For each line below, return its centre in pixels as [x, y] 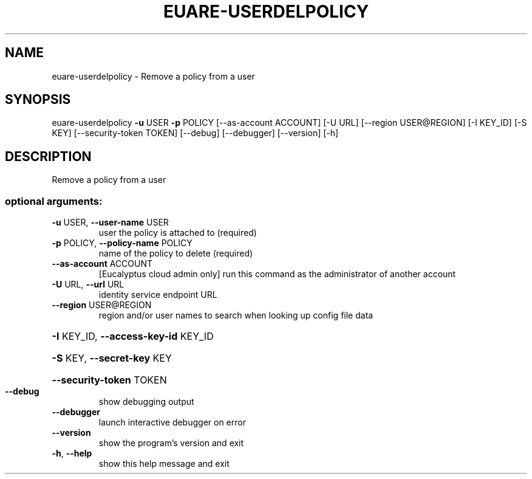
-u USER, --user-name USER [110, 222]
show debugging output [146, 402]
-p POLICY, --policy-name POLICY [122, 243]
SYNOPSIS [38, 100]
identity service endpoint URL [158, 295]
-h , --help [72, 453]
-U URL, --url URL [88, 284]
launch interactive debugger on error [172, 422]
